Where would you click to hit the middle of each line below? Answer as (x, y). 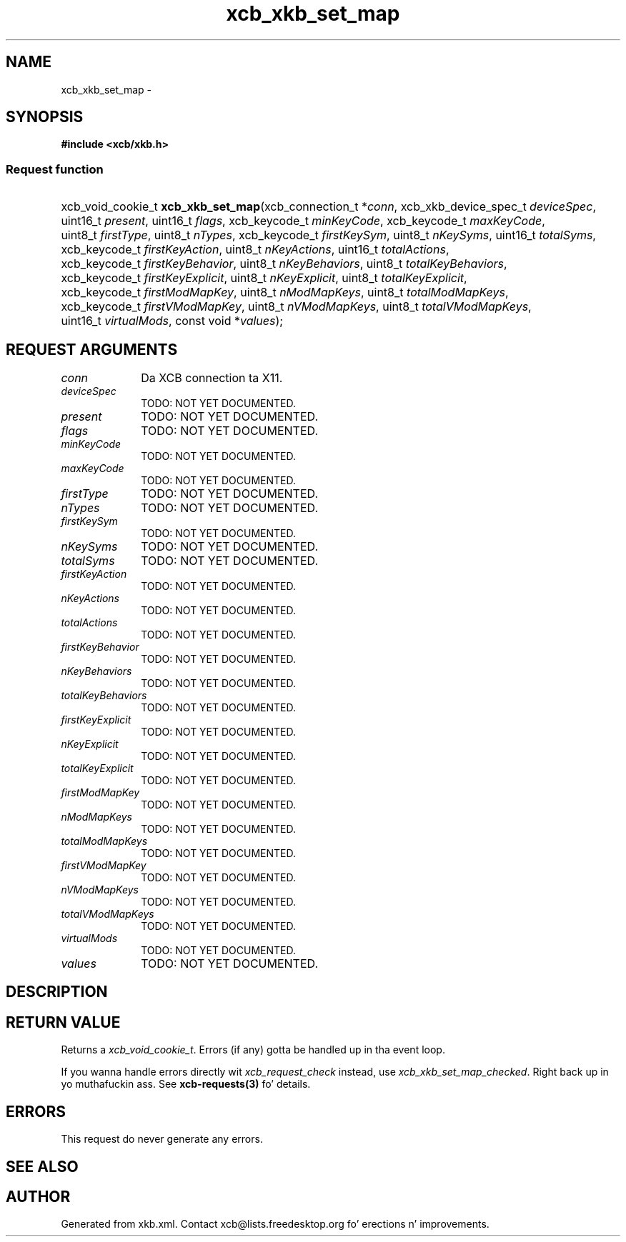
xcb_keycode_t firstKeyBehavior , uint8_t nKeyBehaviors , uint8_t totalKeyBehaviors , (284, 264)
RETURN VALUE (63, 1022)
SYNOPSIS (45, 117)
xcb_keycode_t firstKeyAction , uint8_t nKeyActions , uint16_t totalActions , (255, 250)
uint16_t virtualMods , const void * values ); (172, 321)
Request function (55, 169)
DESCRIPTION (57, 992)
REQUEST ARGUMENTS (92, 349)
